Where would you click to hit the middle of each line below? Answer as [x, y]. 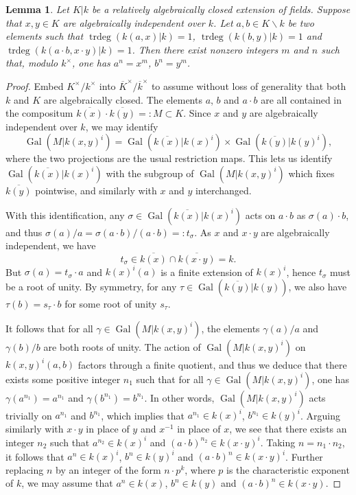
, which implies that [143, 415]
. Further [304, 456]
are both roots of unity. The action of [122, 346]
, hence [301, 272]
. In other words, [179, 397]
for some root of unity [111, 304]
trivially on [29, 415]
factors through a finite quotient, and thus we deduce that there [212, 364]
